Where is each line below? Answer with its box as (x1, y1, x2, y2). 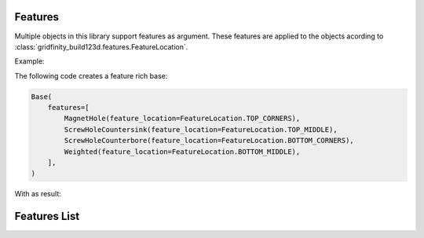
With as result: (14, 189, 62, 199)
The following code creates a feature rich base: (14, 71, 168, 80)
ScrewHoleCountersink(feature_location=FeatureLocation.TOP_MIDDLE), (64, 125, 338, 134)
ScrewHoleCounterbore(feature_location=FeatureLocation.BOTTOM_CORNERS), (64, 136, 355, 145)
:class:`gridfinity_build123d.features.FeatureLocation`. (14, 42, 188, 51)
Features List (14, 210, 80, 223)
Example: (14, 57, 45, 66)
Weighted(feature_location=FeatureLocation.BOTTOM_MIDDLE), (64, 147, 301, 156)
